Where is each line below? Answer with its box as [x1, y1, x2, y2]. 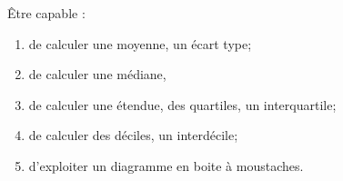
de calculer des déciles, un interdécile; [28, 126, 238, 145]
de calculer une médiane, [28, 65, 166, 84]
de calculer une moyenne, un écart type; [28, 34, 252, 53]
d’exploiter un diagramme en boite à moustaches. [28, 156, 304, 175]
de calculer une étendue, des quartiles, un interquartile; [28, 95, 337, 114]
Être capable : [7, 4, 86, 22]
